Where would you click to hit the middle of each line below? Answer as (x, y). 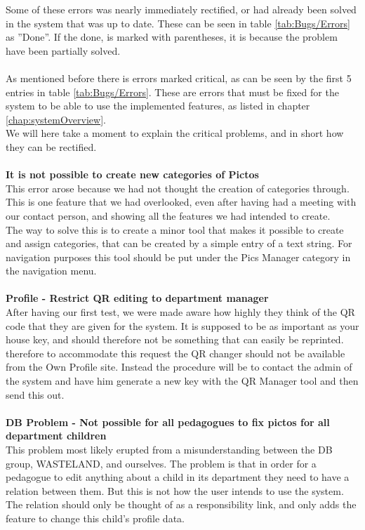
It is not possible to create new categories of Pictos (132, 174)
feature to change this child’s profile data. (95, 518)
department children (56, 436)
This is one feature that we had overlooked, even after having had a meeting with (181, 202)
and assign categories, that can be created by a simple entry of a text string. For (179, 243)
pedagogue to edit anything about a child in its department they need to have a (178, 477)
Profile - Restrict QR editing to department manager (137, 298)
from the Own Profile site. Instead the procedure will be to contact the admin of (179, 367)
